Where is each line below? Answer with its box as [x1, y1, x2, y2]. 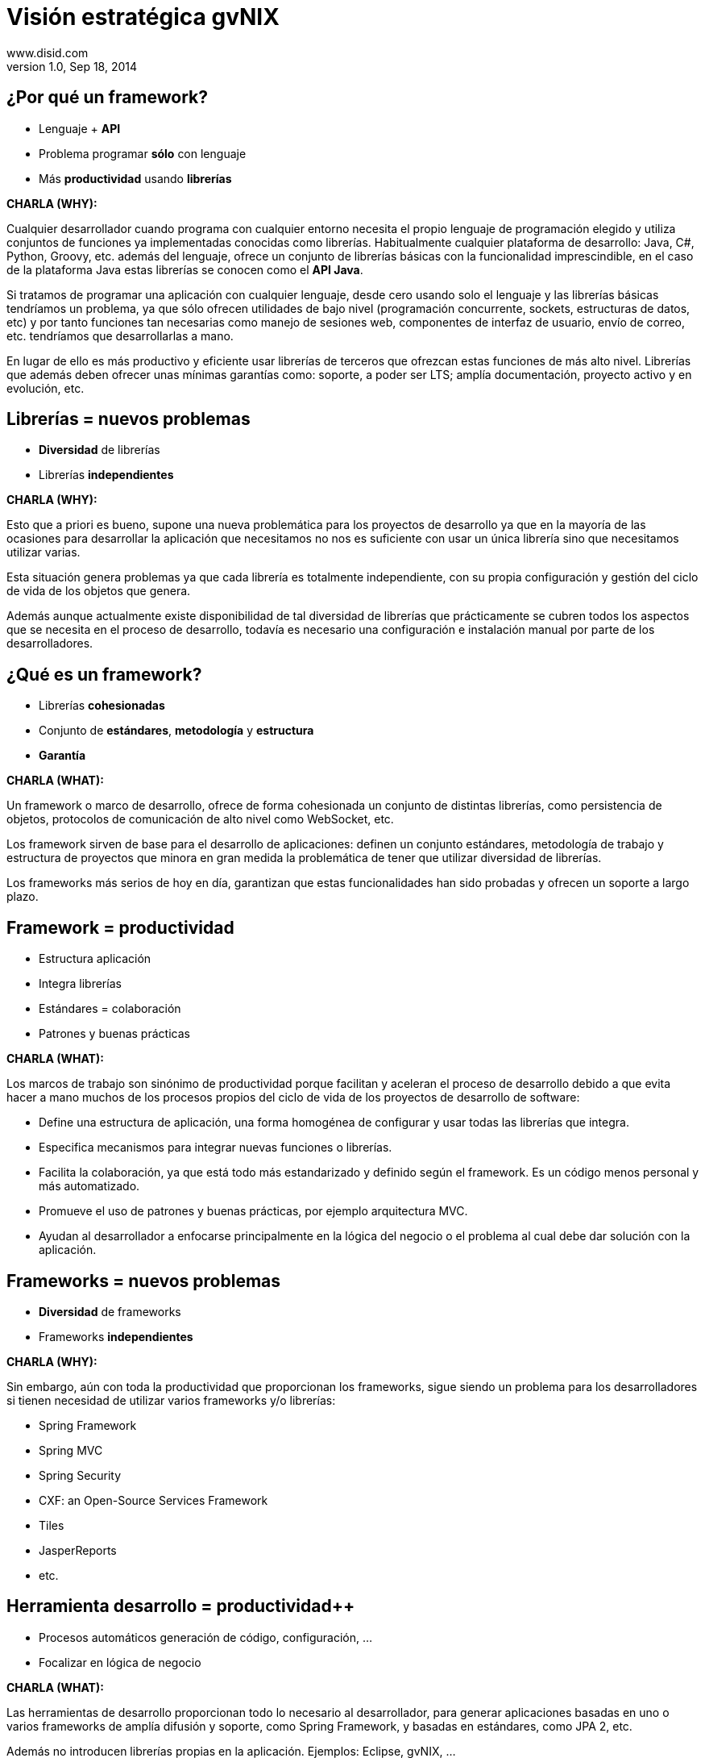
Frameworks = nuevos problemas [6, 1270, 281, 1291]
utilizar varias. [6, 545, 81, 560]
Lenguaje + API [39, 121, 121, 135]
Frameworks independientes [39, 1329, 193, 1343]
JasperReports [39, 1543, 117, 1557]
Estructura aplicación [39, 952, 151, 966]
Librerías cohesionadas [39, 698, 165, 713]
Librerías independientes [39, 468, 174, 482]
